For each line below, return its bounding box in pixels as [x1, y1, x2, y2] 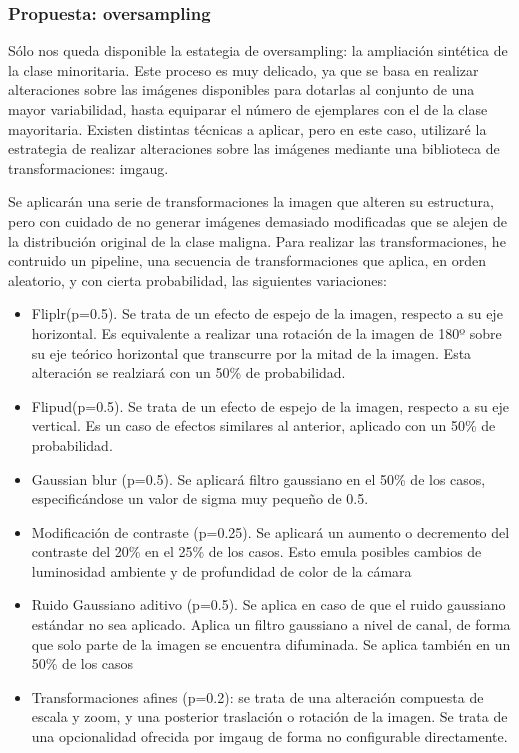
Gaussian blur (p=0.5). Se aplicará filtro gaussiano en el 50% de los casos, [31, 468, 486, 489]
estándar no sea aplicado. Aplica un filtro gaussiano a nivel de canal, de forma [31, 614, 511, 635]
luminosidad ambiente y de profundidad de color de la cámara [31, 560, 412, 581]
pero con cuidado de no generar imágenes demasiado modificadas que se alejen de [8, 210, 507, 231]
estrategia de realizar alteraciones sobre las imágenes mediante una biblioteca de [8, 138, 500, 159]
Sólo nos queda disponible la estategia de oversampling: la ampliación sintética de [8, 40, 508, 61]
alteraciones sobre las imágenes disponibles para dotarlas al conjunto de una [8, 79, 475, 100]
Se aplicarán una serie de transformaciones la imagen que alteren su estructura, [8, 191, 494, 212]
